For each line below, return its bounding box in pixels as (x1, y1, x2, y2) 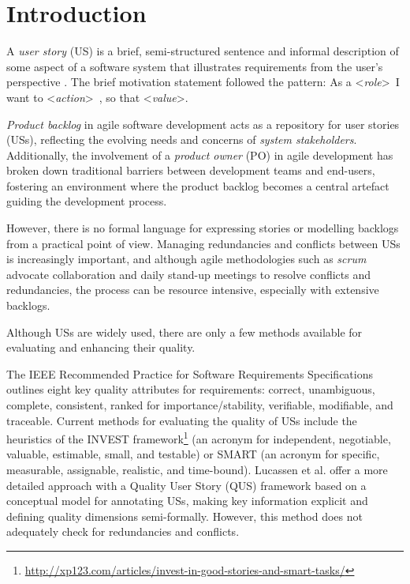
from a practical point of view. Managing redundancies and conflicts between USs (6, 235, 401, 251)
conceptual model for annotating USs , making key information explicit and (6, 492, 368, 509)
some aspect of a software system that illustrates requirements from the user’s (6, 58, 383, 74)
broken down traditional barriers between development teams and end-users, (6, 162, 375, 179)
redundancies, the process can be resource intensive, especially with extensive (6, 281, 379, 298)
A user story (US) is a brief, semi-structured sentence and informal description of (6, 43, 399, 59)
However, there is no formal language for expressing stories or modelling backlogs (6, 220, 399, 236)
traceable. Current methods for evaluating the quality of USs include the (6, 412, 357, 428)
